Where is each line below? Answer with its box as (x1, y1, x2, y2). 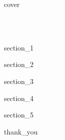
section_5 (4, 109, 34, 120)
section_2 (4, 59, 34, 69)
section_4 (4, 92, 34, 103)
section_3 (4, 75, 34, 86)
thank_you (4, 126, 38, 136)
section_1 (4, 42, 34, 52)
